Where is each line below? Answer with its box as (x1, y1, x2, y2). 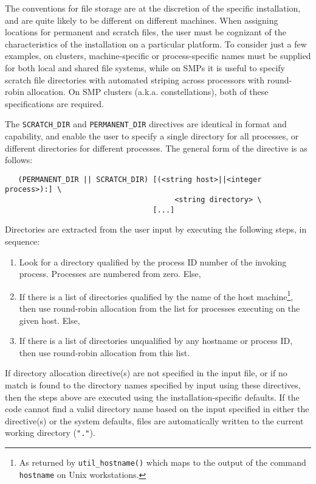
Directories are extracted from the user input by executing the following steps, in (5, 223, 307, 236)
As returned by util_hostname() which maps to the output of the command (19, 456, 306, 469)
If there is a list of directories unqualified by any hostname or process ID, (19, 334, 293, 347)
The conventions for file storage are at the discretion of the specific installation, (5, 2, 301, 14)
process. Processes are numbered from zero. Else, (19, 267, 201, 280)
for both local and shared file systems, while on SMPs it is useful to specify (5, 61, 285, 74)
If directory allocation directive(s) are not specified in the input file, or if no (5, 367, 287, 379)
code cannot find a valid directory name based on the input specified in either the (5, 402, 309, 415)
